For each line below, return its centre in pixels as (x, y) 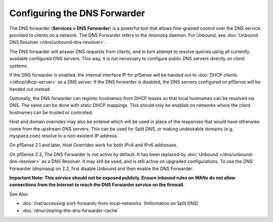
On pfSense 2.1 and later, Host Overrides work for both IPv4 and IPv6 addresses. (94, 145)
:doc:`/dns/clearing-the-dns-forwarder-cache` (70, 210)
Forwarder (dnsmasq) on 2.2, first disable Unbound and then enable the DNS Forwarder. (101, 169)
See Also (19, 194)
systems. (19, 66)
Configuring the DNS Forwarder (77, 13)
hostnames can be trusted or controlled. (51, 112)
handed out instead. (30, 89)
